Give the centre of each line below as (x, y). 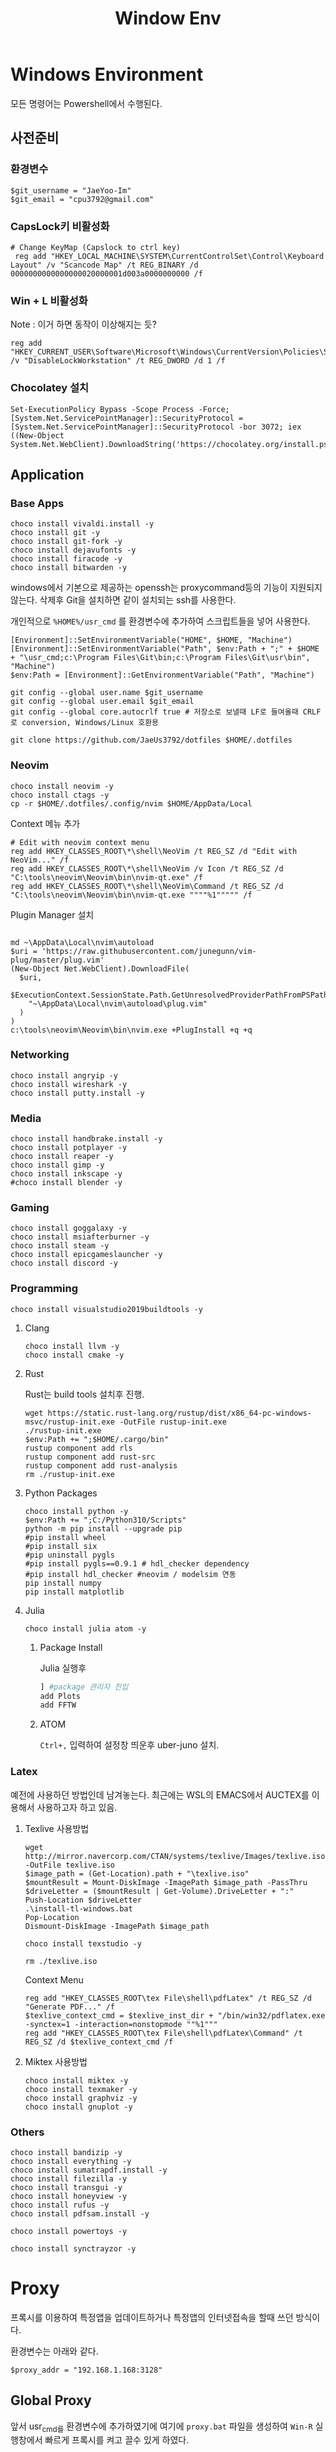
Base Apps (37, 503)
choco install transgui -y (66, 2187)
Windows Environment (107, 74)
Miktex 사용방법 (56, 2061)
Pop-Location (52, 1917)
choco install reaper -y (62, 1157)
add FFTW (58, 1705)
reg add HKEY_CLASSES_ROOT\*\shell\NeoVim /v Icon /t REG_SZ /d (147, 868)
